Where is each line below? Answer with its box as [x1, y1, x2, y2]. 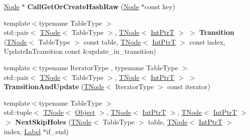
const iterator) [167, 81, 211, 92]
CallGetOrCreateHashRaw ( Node [27, 1, 139, 11]
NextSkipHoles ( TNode [15, 116, 91, 126]
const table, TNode [84, 36, 141, 47]
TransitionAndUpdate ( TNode [4, 81, 105, 92]
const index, [189, 36, 225, 47]
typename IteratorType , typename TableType [39, 62, 178, 72]
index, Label [4, 126, 41, 136]
